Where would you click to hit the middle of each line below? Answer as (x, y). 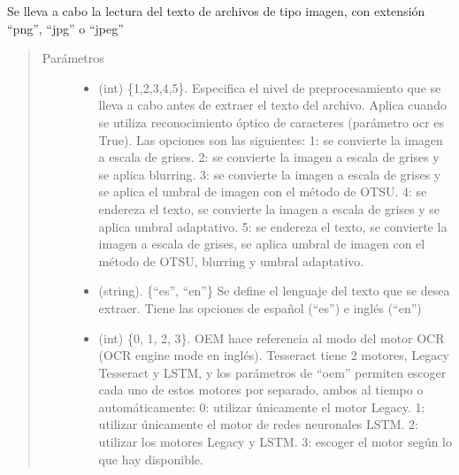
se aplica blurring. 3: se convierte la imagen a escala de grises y (270, 174)
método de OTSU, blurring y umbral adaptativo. (231, 260)
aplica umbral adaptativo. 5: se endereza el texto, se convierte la (273, 226)
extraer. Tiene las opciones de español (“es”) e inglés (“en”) (260, 307)
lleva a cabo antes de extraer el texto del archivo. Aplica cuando (272, 105)
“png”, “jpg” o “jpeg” (65, 28)
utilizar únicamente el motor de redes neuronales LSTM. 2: (258, 424)
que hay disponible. (151, 459)
